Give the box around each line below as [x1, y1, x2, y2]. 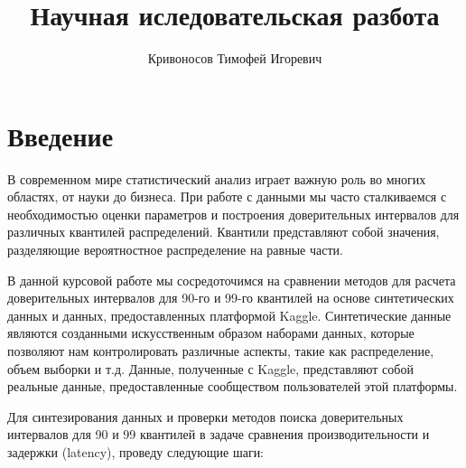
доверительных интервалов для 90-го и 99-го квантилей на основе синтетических [7, 288, 454, 307]
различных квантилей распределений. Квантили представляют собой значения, [7, 222, 440, 241]
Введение [7, 117, 114, 154]
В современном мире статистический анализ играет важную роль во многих [7, 169, 426, 188]
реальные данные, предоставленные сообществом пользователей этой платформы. [7, 377, 458, 396]
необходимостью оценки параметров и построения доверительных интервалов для [7, 204, 460, 223]
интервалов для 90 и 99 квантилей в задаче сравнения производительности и [7, 425, 430, 444]
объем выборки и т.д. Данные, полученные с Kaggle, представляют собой [7, 359, 414, 378]
